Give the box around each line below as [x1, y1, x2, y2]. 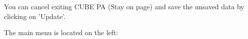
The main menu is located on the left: [4, 27, 118, 38]
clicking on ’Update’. [4, 11, 66, 21]
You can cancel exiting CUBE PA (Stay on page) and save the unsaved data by [4, 1, 245, 11]
